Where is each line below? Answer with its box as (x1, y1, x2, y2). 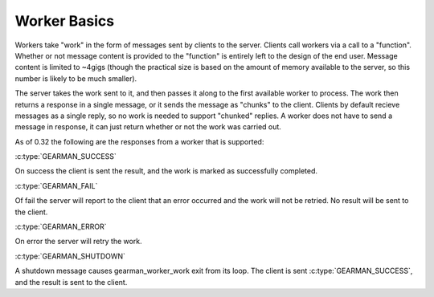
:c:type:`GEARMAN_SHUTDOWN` (14, 251, 126, 261)
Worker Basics (14, 12, 115, 30)
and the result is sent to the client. (14, 277, 128, 287)
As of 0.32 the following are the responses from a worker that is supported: (14, 136, 264, 146)
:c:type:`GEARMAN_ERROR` (14, 222, 107, 232)
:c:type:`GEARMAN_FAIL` (14, 181, 98, 190)
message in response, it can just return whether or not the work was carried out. (14, 122, 281, 132)
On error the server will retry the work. (14, 237, 142, 246)
